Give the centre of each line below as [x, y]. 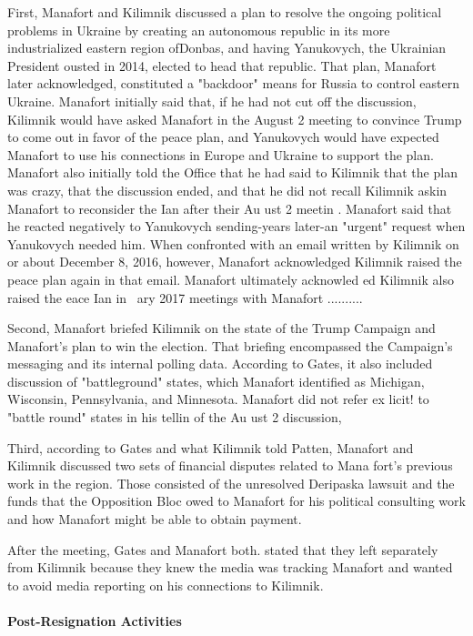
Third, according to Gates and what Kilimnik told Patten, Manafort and [211, 447]
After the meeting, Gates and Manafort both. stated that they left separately [223, 549]
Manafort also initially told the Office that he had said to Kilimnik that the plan [232, 172]
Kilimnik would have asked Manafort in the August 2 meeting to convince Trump [235, 119]
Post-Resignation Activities [95, 621]
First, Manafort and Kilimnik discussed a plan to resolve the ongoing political [225, 12]
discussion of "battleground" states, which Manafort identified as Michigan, [216, 381]
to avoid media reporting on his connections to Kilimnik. [166, 585]
